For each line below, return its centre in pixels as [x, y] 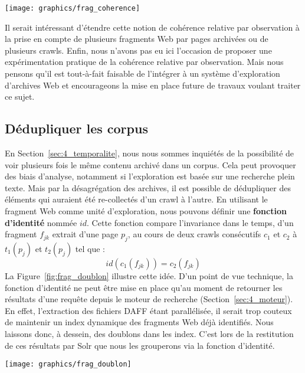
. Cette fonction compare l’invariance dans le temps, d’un [190, 222]
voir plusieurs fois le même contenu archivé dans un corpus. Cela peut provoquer [150, 164]
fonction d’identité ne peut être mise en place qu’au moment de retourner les [144, 287]
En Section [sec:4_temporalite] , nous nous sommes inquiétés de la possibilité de [150, 153]
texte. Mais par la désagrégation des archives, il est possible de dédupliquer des [148, 187]
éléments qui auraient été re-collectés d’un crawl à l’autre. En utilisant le [136, 199]
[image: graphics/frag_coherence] [73, 8]
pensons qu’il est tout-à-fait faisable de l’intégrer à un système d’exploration [142, 73]
